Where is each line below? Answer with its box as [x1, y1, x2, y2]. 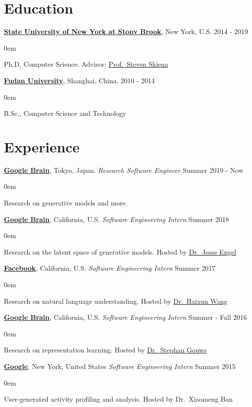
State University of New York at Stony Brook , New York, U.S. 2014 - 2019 [4, 26, 248, 37]
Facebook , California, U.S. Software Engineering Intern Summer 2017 [4, 263, 216, 273]
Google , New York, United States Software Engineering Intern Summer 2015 [4, 361, 236, 371]
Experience [4, 136, 80, 156]
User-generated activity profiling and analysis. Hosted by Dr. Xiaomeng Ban [4, 394, 233, 404]
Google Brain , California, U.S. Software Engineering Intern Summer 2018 [4, 214, 229, 224]
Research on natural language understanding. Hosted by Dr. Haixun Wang [4, 296, 228, 306]
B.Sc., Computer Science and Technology [4, 108, 126, 118]
